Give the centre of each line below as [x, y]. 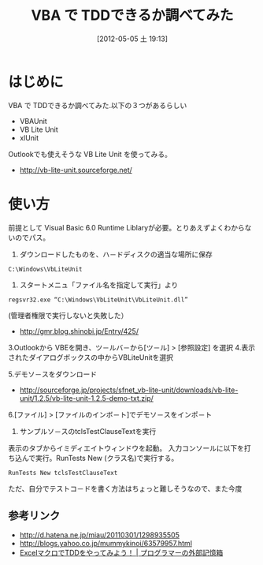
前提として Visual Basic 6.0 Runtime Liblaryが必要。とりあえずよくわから [127, 227]
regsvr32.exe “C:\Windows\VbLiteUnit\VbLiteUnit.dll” [98, 300]
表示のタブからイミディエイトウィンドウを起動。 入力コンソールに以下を [126, 448]
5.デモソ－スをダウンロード [52, 374]
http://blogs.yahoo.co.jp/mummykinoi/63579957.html [106, 544]
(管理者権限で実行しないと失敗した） [68, 315]
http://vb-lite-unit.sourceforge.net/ [76, 170]
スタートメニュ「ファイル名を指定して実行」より [99, 285]
